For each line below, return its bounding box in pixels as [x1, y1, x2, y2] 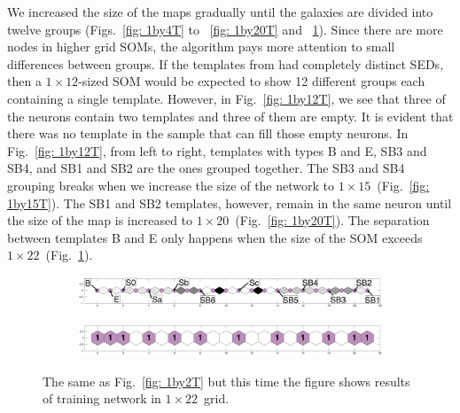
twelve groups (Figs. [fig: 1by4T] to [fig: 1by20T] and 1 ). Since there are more [7, 19, 443, 38]
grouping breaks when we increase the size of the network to [7, 175, 335, 194]
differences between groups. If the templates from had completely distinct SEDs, [7, 54, 444, 73]
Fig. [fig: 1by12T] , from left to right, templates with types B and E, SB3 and [7, 141, 427, 160]
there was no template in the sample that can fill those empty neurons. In [7, 124, 409, 143]
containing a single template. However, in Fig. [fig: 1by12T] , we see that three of [7, 89, 446, 107]
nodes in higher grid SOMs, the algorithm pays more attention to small [7, 37, 395, 56]
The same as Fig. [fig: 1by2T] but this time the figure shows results [43, 371, 410, 390]
